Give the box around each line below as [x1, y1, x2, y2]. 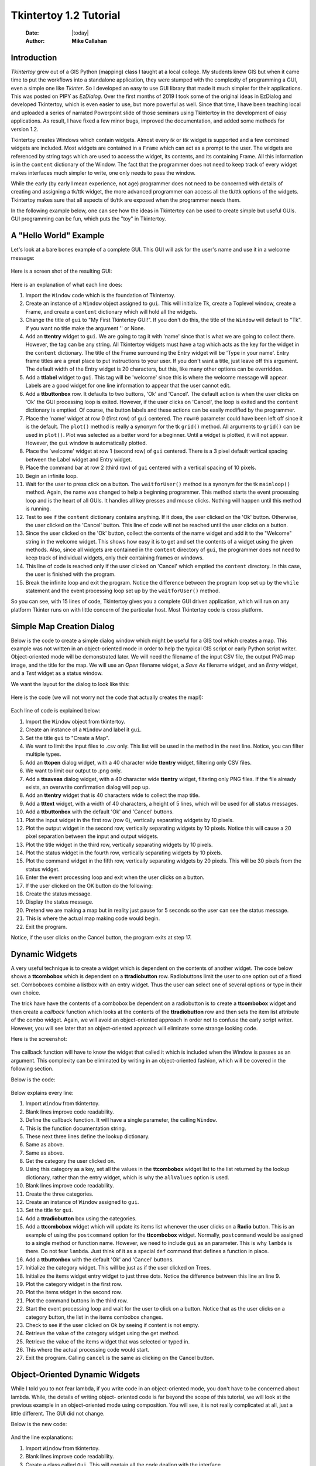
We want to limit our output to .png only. [25, 767, 122, 774]
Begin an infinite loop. [25, 472, 78, 479]
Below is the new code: [11, 1420, 67, 1427]
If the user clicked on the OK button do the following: [25, 882, 153, 889]
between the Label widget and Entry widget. [25, 456, 132, 463]
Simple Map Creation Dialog [11, 622, 115, 632]
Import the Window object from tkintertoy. [25, 718, 126, 725]
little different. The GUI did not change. [11, 1410, 105, 1417]
